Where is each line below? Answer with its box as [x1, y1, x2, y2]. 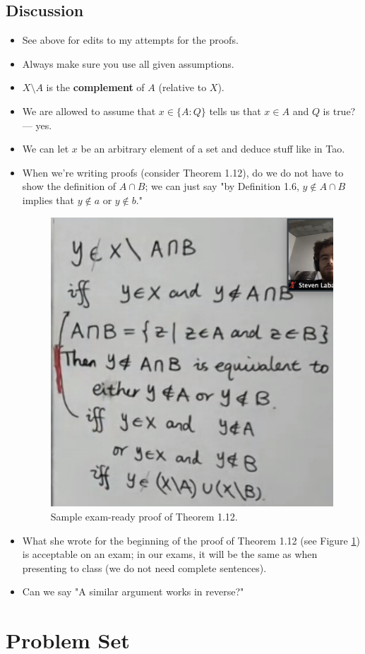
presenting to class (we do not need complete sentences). [22, 560, 267, 575]
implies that [22, 192, 74, 207]
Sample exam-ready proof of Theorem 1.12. [50, 509, 238, 523]
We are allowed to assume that [22, 103, 156, 118]
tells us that [209, 103, 261, 118]
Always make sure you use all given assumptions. [22, 56, 234, 71]
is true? [323, 103, 356, 118]
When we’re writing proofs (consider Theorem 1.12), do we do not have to [22, 165, 344, 179]
